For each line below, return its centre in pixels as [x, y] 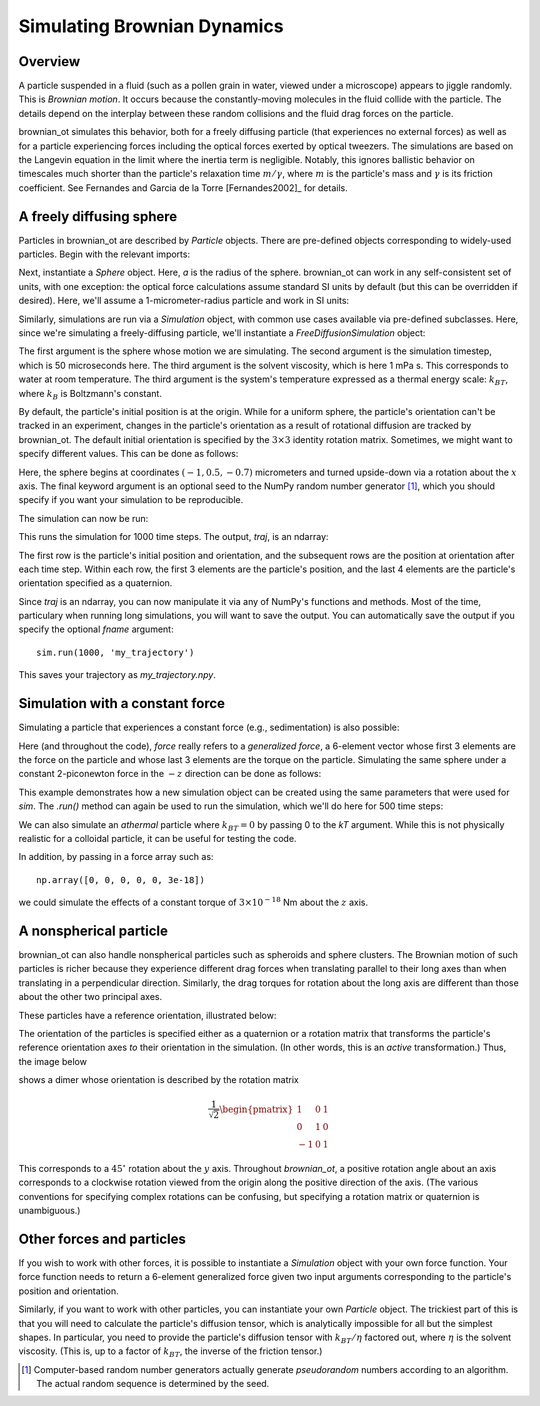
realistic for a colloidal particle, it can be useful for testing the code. [157, 838]
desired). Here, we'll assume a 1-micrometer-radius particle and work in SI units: [184, 301]
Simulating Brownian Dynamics [151, 26]
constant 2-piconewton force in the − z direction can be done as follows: [170, 774]
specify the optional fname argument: [96, 629]
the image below [52, 1061]
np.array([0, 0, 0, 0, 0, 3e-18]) [120, 879]
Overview [49, 61]
